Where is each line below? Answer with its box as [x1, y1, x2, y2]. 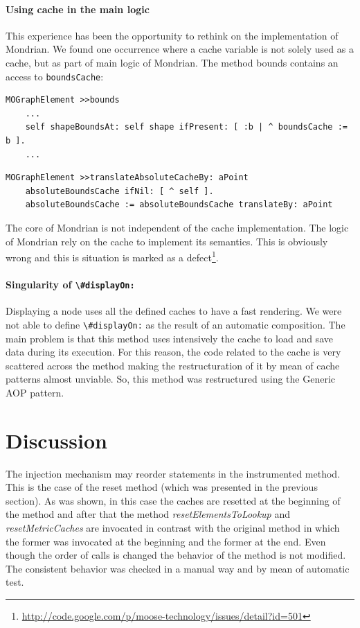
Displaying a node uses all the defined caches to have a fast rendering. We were [6, 304, 342, 318]
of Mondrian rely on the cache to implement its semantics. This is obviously [6, 234, 328, 248]
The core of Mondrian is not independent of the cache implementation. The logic [6, 220, 349, 234]
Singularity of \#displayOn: [6, 277, 135, 292]
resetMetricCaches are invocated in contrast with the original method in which [6, 521, 340, 534]
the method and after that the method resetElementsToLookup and [6, 507, 290, 521]
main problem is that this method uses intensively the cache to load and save [6, 331, 333, 345]
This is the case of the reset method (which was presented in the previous [6, 480, 318, 494]
